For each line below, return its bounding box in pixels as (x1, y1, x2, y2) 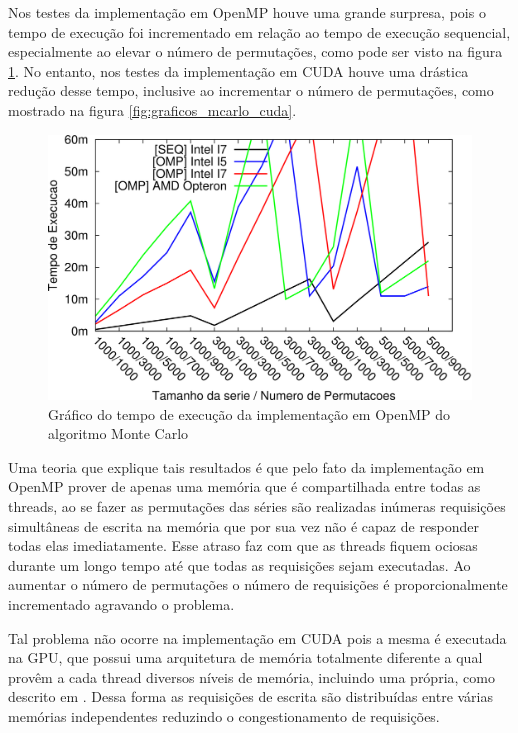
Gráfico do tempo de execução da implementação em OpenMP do (48, 403, 451, 424)
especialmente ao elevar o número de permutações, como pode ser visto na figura (8, 41, 503, 62)
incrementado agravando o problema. (8, 593, 235, 614)
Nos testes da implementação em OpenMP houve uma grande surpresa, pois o (8, 2, 486, 22)
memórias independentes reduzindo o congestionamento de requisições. (8, 705, 440, 726)
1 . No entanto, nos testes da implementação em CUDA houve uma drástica (8, 60, 469, 81)
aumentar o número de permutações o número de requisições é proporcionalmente (8, 574, 508, 595)
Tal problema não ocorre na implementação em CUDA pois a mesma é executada (8, 627, 507, 648)
